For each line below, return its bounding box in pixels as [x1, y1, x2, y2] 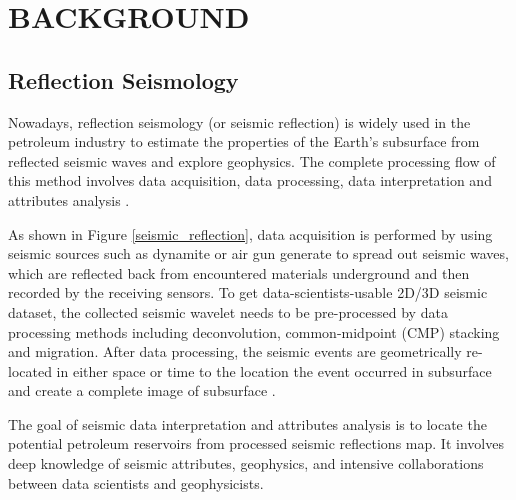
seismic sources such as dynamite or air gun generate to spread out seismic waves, [8, 243, 509, 264]
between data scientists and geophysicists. [8, 472, 264, 493]
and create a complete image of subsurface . [8, 380, 276, 401]
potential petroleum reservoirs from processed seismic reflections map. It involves [8, 433, 504, 454]
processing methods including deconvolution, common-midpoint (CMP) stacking [8, 321, 500, 342]
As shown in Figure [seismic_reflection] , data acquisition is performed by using [8, 223, 493, 244]
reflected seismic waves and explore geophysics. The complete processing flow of [8, 150, 496, 171]
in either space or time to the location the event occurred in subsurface [56, 360, 492, 381]
